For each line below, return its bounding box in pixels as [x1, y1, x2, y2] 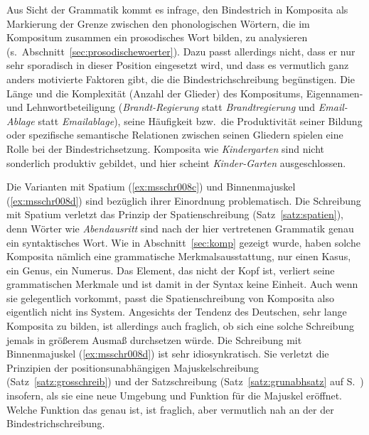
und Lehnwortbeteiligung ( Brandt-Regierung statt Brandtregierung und [6, 100, 316, 114]
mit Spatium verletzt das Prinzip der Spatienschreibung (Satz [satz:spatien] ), [6, 207, 343, 222]
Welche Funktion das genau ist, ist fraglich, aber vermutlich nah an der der [6, 402, 334, 417]
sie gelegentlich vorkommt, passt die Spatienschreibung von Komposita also [6, 290, 334, 305]
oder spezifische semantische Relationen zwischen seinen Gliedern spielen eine [6, 127, 343, 142]
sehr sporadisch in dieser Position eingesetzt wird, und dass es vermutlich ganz [6, 58, 349, 72]
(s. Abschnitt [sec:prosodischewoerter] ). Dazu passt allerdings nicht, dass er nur [6, 43, 355, 58]
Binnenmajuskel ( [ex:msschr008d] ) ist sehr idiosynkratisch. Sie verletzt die [6, 346, 329, 361]
